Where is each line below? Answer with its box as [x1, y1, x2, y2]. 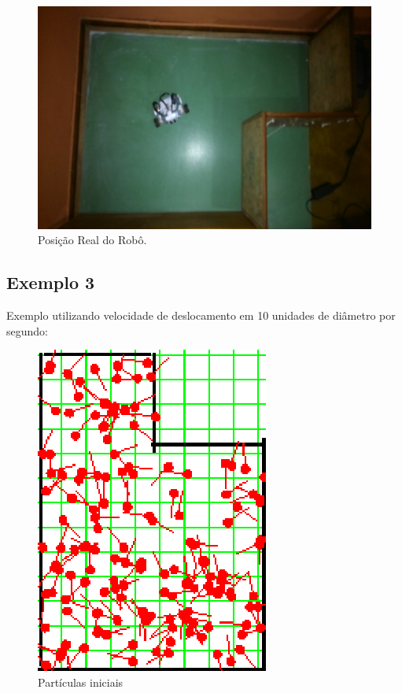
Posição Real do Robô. [38, 232, 147, 248]
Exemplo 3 [6, 270, 95, 295]
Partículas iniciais [38, 673, 124, 690]
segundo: [6, 322, 48, 339]
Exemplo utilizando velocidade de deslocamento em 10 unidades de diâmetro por [6, 307, 396, 324]
